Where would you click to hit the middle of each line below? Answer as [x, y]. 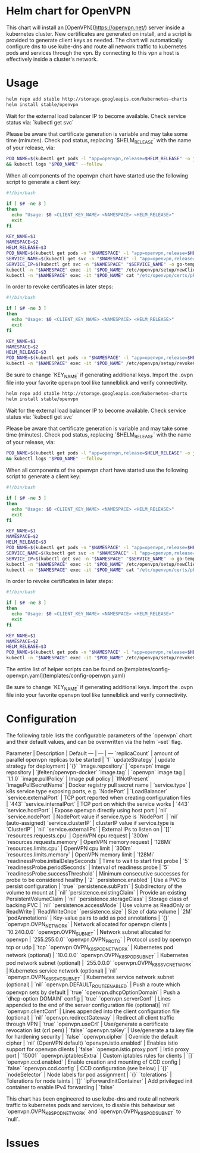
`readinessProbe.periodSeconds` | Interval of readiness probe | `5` [87, 867]
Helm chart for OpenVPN [68, 11]
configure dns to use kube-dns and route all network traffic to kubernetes [96, 46]
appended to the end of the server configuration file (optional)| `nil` [88, 1005]
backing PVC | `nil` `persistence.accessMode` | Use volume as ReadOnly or [99, 905]
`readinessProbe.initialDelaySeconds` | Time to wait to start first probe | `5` [98, 861]
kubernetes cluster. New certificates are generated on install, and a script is [99, 33]
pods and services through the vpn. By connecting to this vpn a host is [93, 52]
